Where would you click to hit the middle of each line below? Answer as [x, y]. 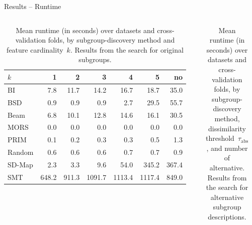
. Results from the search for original [127, 49]
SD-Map [20, 164]
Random [21, 152]
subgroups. [95, 59]
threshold [220, 138]
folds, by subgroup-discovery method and [111, 40]
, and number [227, 148]
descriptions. [227, 216]
